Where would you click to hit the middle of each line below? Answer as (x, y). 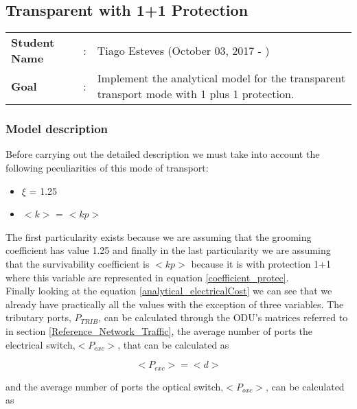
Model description (57, 129)
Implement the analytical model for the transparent (221, 78)
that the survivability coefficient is (78, 263)
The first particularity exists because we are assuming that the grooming (159, 236)
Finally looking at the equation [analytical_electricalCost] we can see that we (169, 291)
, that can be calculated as (173, 344)
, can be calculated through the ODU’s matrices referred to (223, 317)
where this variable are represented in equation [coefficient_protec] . (147, 277)
